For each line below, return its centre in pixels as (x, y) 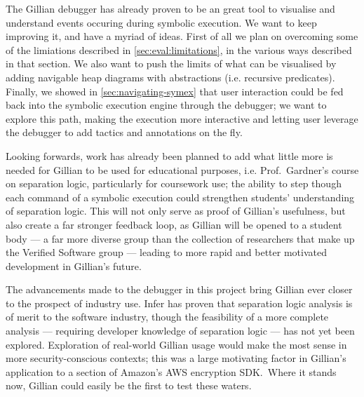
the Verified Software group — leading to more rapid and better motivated (166, 252)
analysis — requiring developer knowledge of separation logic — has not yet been (180, 331)
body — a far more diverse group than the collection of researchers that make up (180, 238)
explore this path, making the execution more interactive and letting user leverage (182, 118)
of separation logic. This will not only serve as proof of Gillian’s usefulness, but (176, 211)
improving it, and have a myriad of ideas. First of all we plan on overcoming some (182, 36)
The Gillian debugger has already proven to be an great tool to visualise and (170, 8)
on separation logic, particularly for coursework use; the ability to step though (174, 183)
